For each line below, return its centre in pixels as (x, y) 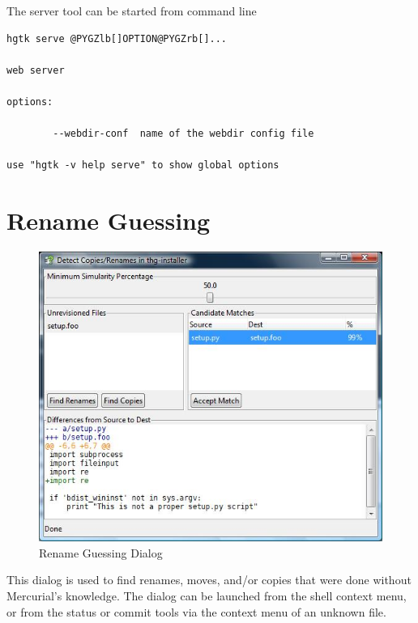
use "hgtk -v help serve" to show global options (143, 165)
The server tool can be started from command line (132, 11)
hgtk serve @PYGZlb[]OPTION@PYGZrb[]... (117, 38)
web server (36, 70)
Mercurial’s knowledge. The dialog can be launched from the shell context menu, (207, 596)
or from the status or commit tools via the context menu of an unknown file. (196, 611)
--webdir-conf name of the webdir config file (183, 134)
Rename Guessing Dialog (101, 552)
